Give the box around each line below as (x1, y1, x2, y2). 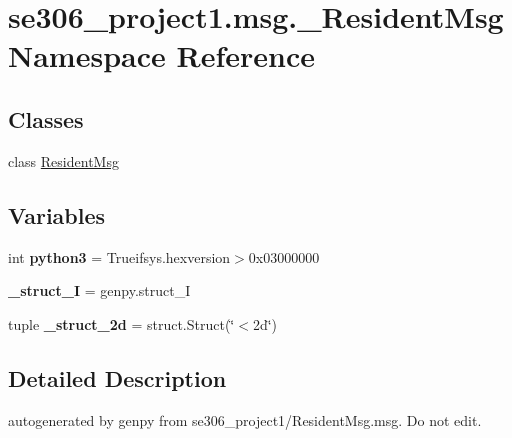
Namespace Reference (8, 35, 315, 76)
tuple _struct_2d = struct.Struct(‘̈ (8, 313, 235, 334)
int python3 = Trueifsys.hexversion (8, 246, 231, 267)
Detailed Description (8, 362, 227, 393)
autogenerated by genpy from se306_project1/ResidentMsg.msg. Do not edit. (8, 409, 482, 430)
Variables (8, 199, 106, 230)
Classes (8, 103, 84, 134)
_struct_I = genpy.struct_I (8, 280, 191, 301)
